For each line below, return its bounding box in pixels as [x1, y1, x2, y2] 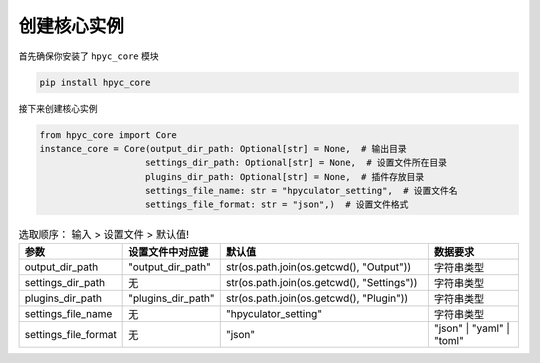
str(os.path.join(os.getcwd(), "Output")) [225, 260, 412, 274]
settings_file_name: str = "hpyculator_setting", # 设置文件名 [145, 185, 459, 197]
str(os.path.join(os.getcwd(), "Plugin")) [225, 291, 409, 305]
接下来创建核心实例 [18, 102, 98, 114]
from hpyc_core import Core [39, 129, 177, 140]
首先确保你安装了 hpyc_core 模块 [18, 50, 159, 62]
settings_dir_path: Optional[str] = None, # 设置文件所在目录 [145, 157, 448, 169]
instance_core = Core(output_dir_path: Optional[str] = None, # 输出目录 [39, 143, 407, 154]
